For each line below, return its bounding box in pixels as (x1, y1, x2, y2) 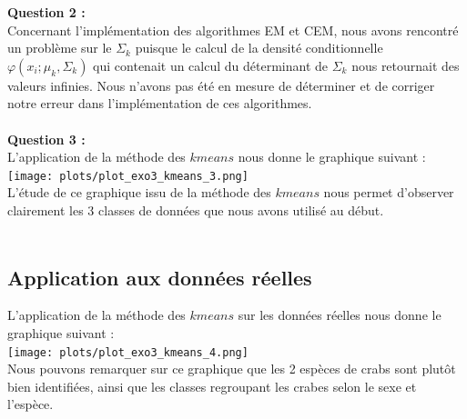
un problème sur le (7, 38, 112, 57)
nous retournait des (351, 55, 460, 75)
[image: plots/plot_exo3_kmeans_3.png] (7, 169, 249, 183)
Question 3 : (7, 129, 86, 148)
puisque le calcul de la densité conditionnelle (135, 38, 383, 57)
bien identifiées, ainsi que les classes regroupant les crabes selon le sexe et (7, 376, 417, 395)
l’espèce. (7, 394, 54, 414)
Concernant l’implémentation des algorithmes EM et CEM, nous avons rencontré (7, 20, 459, 39)
